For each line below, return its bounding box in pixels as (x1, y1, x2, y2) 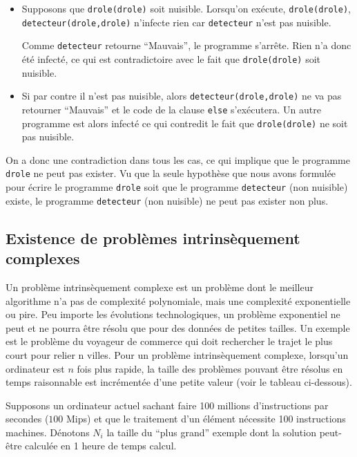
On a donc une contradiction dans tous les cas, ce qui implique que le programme (6, 152, 350, 167)
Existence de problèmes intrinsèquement (6, 227, 300, 248)
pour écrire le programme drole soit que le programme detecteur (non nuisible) (6, 180, 348, 194)
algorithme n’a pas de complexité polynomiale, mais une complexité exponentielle (6, 293, 351, 308)
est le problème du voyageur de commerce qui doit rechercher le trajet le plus (6, 334, 333, 348)
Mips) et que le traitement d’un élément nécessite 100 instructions (66, 411, 346, 426)
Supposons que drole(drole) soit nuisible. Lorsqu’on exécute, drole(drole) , (21, 1, 351, 15)
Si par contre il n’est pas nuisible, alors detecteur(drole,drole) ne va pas (21, 88, 342, 103)
